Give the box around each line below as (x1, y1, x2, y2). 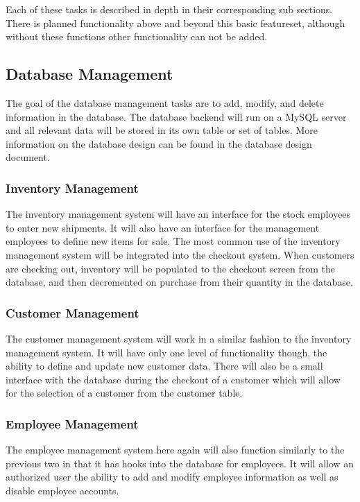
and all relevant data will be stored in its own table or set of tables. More (6, 123, 318, 137)
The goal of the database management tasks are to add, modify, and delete (6, 95, 324, 110)
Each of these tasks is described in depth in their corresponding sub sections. (6, 2, 333, 16)
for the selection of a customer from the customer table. (6, 386, 243, 400)
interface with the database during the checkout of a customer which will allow (6, 372, 341, 386)
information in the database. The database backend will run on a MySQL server (6, 109, 347, 123)
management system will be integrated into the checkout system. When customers (6, 247, 354, 261)
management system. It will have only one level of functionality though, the (6, 345, 327, 359)
